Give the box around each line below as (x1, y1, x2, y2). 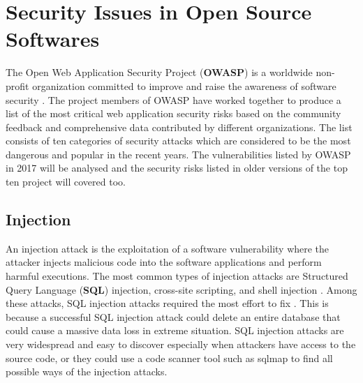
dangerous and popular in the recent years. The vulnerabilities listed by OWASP (6, 147, 351, 161)
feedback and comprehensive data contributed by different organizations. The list (6, 119, 353, 134)
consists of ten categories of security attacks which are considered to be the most (6, 133, 351, 148)
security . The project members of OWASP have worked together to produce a (6, 92, 341, 107)
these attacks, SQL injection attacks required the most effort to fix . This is (6, 296, 329, 310)
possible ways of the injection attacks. (6, 364, 168, 379)
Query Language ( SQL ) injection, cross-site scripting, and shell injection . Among (6, 282, 357, 296)
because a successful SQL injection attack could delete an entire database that (6, 309, 341, 324)
